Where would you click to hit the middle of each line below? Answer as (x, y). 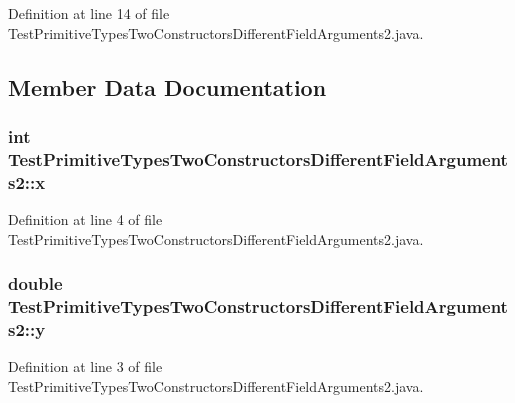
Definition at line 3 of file (85, 366)
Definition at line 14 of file (89, 13)
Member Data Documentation (167, 86)
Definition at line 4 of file (85, 219)
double (35, 283)
